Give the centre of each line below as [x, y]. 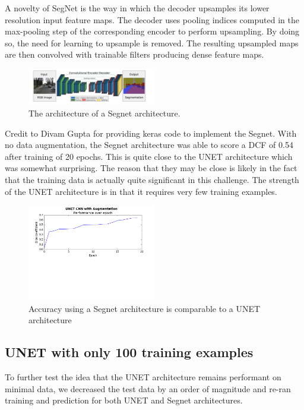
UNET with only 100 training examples [129, 352]
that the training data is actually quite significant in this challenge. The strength [152, 179]
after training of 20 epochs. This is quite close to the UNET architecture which [149, 156]
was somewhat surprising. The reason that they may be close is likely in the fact [151, 168]
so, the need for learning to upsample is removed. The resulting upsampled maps [152, 42]
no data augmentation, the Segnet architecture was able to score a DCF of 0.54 [149, 145]
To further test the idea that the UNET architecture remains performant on [143, 377]
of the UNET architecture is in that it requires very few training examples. [141, 191]
